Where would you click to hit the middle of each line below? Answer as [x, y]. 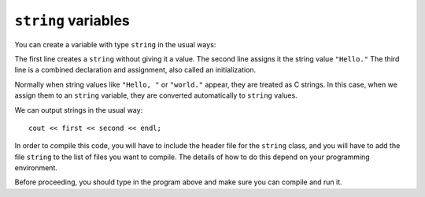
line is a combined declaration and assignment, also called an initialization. [135, 70]
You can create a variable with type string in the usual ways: [115, 44]
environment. [36, 168]
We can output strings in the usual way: [79, 110]
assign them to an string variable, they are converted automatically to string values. [156, 95]
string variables [72, 20]
